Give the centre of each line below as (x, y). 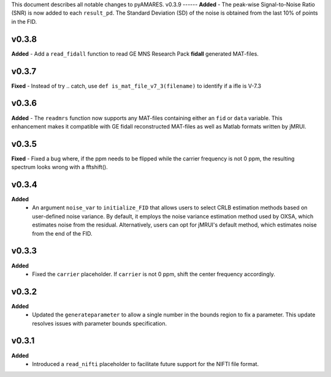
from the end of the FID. (62, 233)
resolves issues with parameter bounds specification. (100, 323)
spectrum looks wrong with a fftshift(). (60, 167)
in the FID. (24, 21)
